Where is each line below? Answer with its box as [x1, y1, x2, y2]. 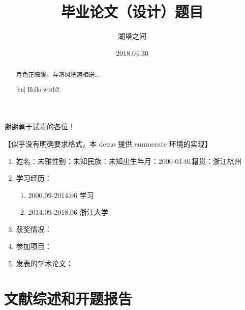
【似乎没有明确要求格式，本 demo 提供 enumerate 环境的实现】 [4, 138, 212, 149]
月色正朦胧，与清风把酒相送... [16, 70, 100, 79]
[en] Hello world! [16, 84, 60, 93]
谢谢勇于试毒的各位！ [4, 121, 75, 132]
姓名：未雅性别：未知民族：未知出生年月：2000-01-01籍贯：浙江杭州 [16, 155, 242, 166]
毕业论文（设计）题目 [60, 1, 203, 22]
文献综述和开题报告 [4, 288, 133, 308]
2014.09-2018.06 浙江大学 [28, 207, 108, 217]
